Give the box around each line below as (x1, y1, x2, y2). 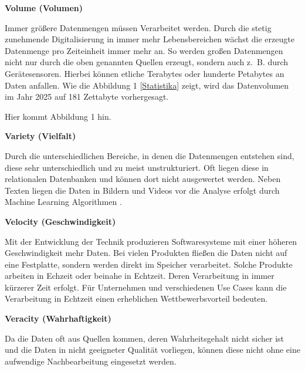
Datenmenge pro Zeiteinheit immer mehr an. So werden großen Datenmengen (5, 44, 283, 56)
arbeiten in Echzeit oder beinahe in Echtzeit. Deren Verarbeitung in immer (5, 269, 274, 282)
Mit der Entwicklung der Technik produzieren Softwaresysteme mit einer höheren (5, 235, 297, 247)
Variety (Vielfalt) (5, 130, 76, 142)
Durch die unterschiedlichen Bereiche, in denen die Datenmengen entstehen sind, (5, 149, 294, 161)
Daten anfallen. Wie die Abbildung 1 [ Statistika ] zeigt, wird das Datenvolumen (5, 79, 289, 91)
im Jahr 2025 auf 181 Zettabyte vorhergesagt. (5, 90, 169, 103)
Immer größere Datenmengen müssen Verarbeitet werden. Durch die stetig (5, 21, 272, 33)
